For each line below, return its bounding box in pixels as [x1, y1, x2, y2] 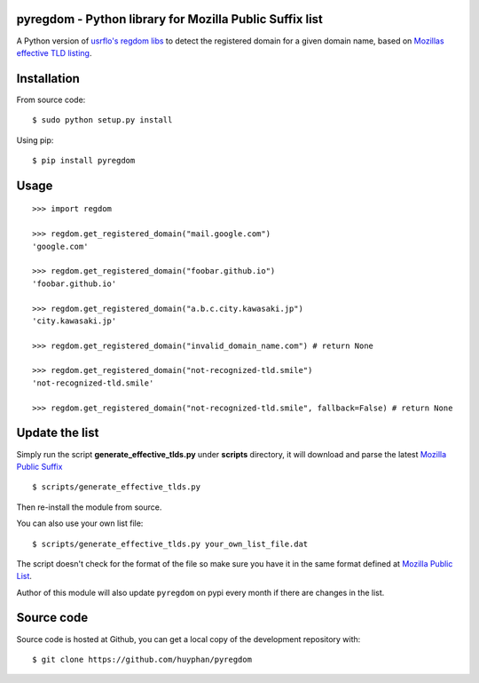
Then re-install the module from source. [16, 502, 162, 512]
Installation [16, 71, 80, 86]
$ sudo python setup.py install [32, 115, 173, 125]
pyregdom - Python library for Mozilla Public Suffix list [16, 12, 324, 27]
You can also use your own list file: [16, 518, 144, 528]
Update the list [16, 425, 99, 441]
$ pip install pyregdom [32, 155, 136, 165]
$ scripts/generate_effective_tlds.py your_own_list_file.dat [32, 538, 309, 549]
